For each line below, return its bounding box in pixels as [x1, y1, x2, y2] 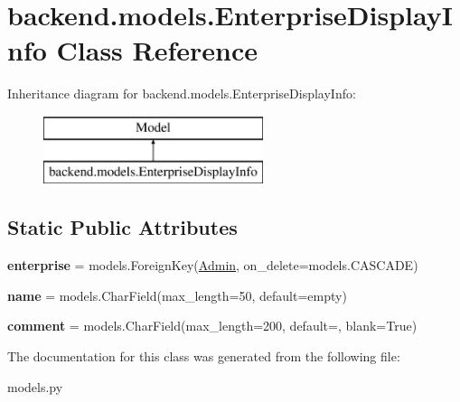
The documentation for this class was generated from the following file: [7, 347, 400, 366]
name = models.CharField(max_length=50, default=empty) [7, 285, 347, 304]
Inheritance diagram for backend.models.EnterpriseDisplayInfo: [7, 84, 356, 103]
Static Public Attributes [7, 213, 238, 241]
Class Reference [56, 32, 258, 69]
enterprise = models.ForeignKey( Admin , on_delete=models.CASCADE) [7, 256, 418, 275]
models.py [7, 377, 63, 396]
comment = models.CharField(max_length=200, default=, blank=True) [7, 316, 418, 335]
